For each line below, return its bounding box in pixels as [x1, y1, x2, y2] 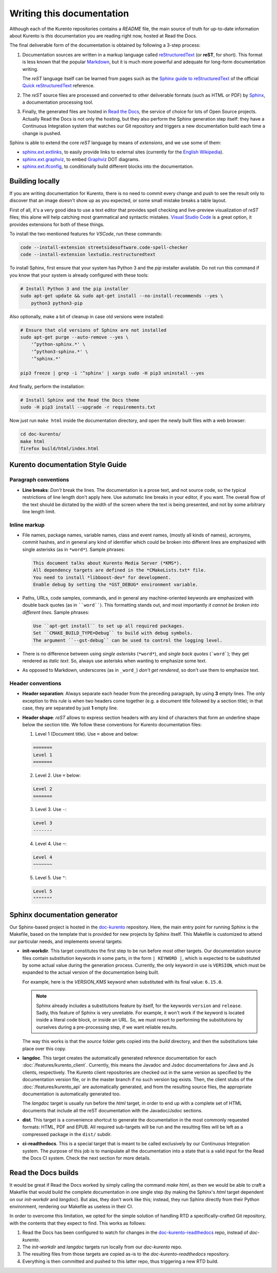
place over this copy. [22, 1045, 67, 1052]
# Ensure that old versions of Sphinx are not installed [20, 327, 167, 333]
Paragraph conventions [9, 476, 69, 484]
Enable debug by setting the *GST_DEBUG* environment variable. [33, 582, 199, 587]
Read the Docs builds [9, 1168, 79, 1177]
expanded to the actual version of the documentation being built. [22, 969, 160, 975]
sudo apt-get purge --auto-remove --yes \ [20, 334, 129, 340]
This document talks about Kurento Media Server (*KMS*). [33, 560, 182, 566]
